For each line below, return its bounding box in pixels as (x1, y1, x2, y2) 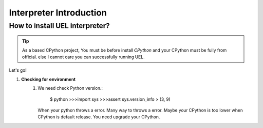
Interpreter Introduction (9, 7, 107, 18)
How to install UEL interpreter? (9, 21, 110, 30)
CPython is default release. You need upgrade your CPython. (38, 114, 160, 120)
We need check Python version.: (38, 85, 103, 91)
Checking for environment (21, 76, 75, 82)
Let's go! (9, 67, 27, 73)
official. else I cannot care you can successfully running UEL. (22, 54, 145, 60)
